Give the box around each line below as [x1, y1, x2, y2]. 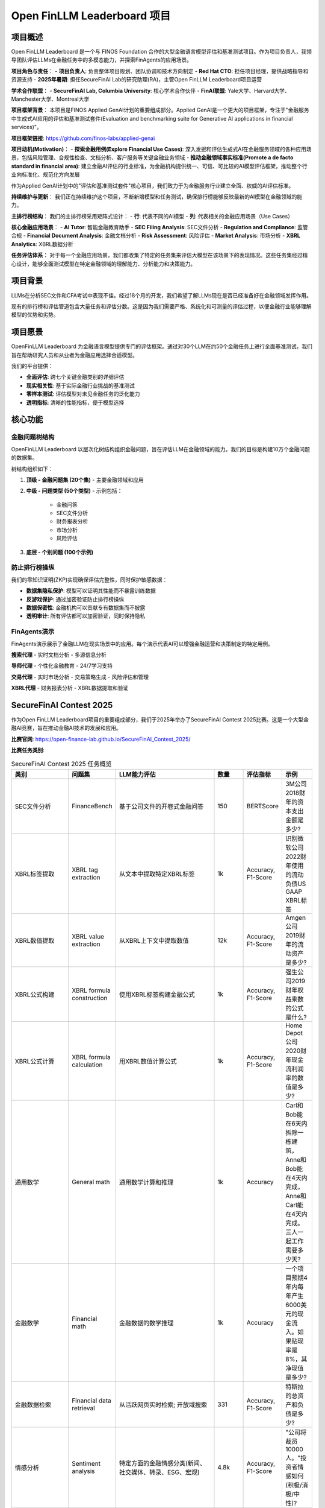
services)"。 [11, 124, 42, 131]
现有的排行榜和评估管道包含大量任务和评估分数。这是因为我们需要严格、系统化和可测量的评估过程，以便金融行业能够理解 [11, 302, 312, 310]
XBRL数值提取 [14, 936, 55, 945]
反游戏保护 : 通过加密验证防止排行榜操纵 [26, 595, 125, 603]
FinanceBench [71, 802, 113, 810]
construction [71, 993, 108, 1002]
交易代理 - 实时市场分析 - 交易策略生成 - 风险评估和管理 [11, 673, 149, 680]
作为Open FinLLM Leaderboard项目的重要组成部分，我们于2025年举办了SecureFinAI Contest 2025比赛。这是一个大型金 [11, 715, 309, 723]
